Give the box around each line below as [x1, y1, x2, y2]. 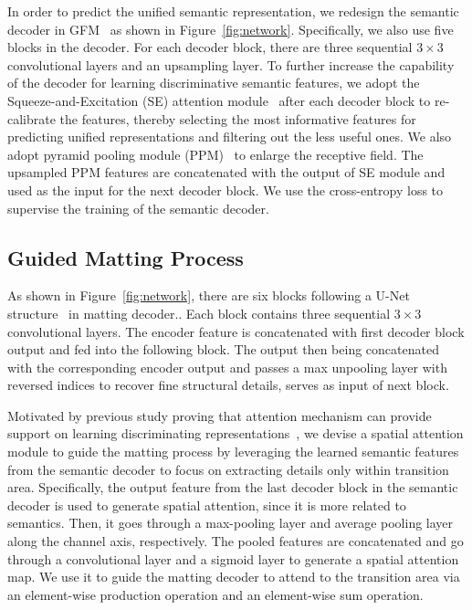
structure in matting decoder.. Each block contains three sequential [7, 303, 391, 322]
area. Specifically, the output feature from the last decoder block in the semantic [7, 478, 458, 497]
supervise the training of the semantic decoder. [7, 198, 269, 217]
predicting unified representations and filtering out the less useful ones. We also [7, 127, 452, 146]
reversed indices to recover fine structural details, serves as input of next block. [7, 375, 449, 394]
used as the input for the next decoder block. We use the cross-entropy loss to [7, 180, 444, 199]
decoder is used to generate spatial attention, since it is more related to [7, 495, 406, 514]
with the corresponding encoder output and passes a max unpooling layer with [7, 357, 447, 376]
